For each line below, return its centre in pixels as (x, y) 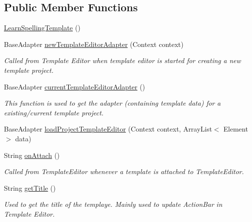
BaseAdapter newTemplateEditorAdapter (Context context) (94, 44)
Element (236, 129)
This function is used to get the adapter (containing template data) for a (112, 103)
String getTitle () (30, 188)
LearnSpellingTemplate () (42, 28)
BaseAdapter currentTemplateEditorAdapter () (74, 86)
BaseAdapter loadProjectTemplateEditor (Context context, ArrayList (108, 129)
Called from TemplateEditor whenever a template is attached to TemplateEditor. (124, 171)
